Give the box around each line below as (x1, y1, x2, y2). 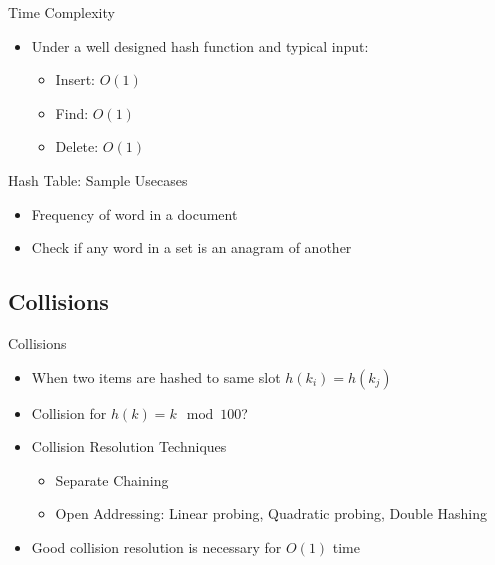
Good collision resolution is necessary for (31, 536, 282, 557)
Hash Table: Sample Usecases (8, 169, 188, 190)
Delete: (55, 136, 99, 157)
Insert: (55, 69, 95, 90)
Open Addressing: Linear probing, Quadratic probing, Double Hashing (55, 503, 488, 524)
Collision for (31, 402, 107, 423)
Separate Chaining (55, 469, 169, 490)
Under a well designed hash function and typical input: (31, 35, 369, 56)
